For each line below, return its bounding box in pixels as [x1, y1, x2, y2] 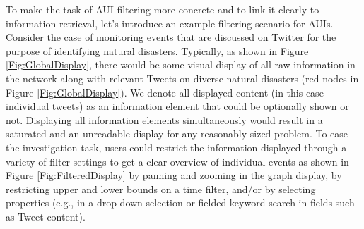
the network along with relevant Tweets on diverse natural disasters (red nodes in [6, 70, 359, 85]
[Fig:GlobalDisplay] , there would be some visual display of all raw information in [6, 57, 356, 72]
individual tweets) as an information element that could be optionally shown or [6, 99, 349, 113]
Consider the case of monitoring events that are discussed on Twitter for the [6, 30, 336, 44]
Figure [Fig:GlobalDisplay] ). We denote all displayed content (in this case [6, 85, 324, 99]
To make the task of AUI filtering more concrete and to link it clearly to [6, 2, 319, 16]
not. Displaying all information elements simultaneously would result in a [6, 112, 323, 127]
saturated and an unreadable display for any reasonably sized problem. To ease [6, 126, 348, 141]
